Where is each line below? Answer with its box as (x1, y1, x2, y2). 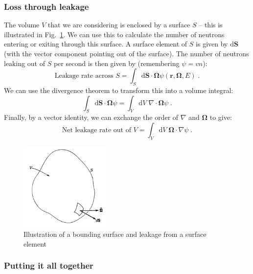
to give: (209, 112, 232, 122)
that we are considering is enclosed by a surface (47, 20, 190, 30)
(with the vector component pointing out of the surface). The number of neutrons (4, 48, 249, 58)
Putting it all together (4, 259, 93, 272)
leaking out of (4, 58, 46, 68)
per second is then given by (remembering (53, 58, 180, 68)
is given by (196, 39, 228, 49)
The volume (4, 20, 40, 30)
